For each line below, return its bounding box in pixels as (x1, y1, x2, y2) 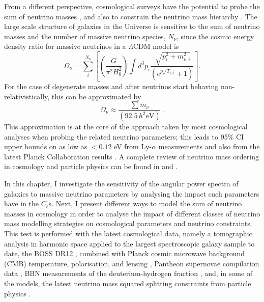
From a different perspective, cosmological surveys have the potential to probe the (4, 1, 260, 11)
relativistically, (4, 91, 50, 101)
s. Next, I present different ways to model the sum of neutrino (48, 198, 242, 209)
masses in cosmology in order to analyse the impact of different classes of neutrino (4, 208, 260, 218)
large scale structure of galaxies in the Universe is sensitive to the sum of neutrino (4, 21, 260, 32)
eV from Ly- (114, 141, 152, 152)
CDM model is (133, 41, 179, 51)
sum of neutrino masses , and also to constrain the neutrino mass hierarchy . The (4, 11, 257, 21)
